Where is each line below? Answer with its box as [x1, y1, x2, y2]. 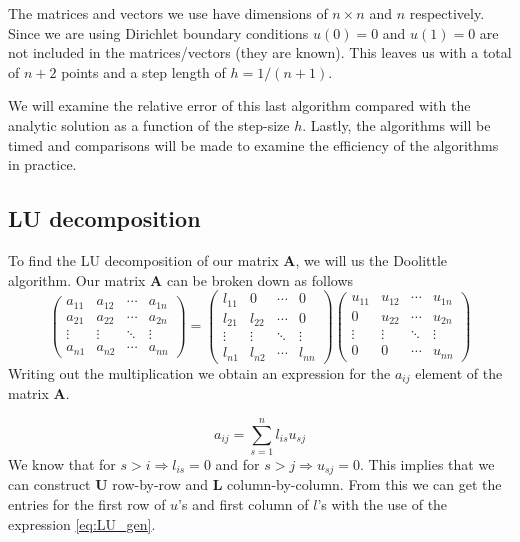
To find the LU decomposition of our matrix [8, 249, 279, 270]
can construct [8, 474, 91, 495]
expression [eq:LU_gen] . [8, 513, 156, 534]
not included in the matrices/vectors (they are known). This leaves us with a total [8, 42, 512, 63]
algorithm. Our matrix [8, 269, 146, 290]
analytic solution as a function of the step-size [8, 114, 290, 135]
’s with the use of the [317, 493, 448, 514]
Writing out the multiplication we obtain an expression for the [8, 362, 391, 383]
